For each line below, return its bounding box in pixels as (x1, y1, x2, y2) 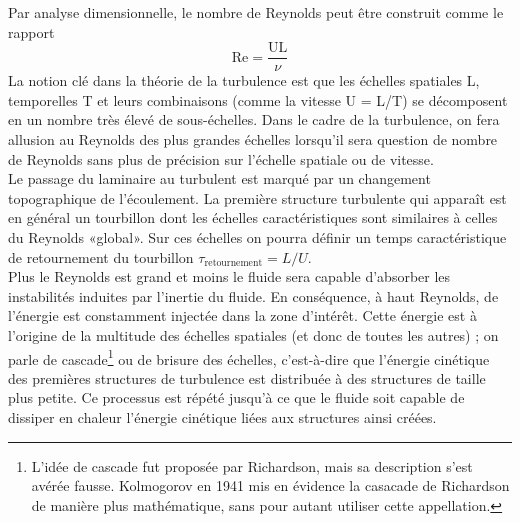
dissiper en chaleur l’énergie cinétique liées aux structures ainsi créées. (8, 407, 437, 427)
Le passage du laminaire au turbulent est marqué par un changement (8, 168, 431, 189)
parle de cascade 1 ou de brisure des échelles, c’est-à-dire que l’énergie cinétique (8, 345, 490, 369)
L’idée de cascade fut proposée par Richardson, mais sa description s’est (31, 455, 473, 476)
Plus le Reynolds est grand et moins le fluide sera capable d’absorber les (8, 266, 451, 287)
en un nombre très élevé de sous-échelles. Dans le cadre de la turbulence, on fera (8, 109, 500, 130)
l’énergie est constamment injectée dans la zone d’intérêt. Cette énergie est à (8, 305, 477, 326)
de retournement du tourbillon (8, 246, 194, 267)
